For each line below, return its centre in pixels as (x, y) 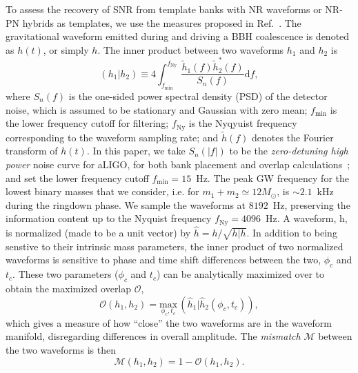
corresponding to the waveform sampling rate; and (112, 137)
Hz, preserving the (311, 204)
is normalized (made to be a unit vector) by (98, 233)
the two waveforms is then (61, 350)
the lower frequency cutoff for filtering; (87, 123)
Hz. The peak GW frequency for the (272, 178)
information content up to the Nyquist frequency (109, 218)
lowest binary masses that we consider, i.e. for (102, 191)
